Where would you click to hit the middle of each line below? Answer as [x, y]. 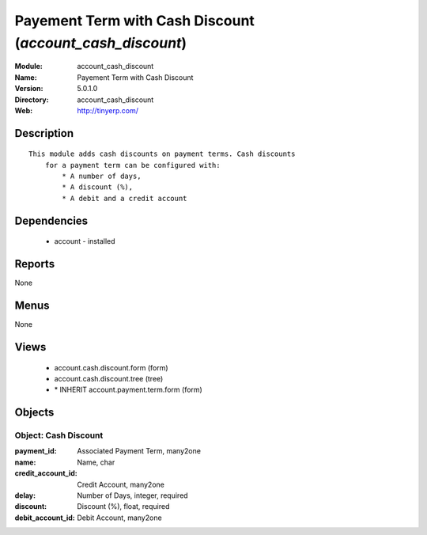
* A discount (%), [98, 187]
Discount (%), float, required [123, 507]
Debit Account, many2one [119, 518]
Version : [29, 89]
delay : [25, 495]
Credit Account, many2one [121, 484]
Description [44, 133]
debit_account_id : [45, 518]
